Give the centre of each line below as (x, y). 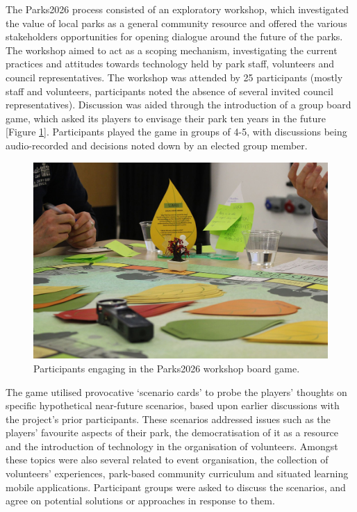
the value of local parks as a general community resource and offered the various (176, 23)
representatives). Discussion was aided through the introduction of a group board (178, 105)
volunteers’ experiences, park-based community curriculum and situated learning (177, 473)
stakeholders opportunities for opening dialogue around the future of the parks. (174, 36)
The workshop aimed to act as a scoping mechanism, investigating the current (172, 50)
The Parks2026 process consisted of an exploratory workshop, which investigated (177, 9)
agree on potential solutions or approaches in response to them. (140, 501)
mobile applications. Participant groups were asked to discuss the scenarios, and (176, 487)
